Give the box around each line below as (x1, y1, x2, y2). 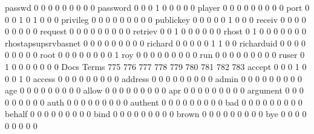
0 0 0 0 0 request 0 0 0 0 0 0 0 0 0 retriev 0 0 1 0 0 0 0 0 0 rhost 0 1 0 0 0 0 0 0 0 (5, 25, 306, 37)
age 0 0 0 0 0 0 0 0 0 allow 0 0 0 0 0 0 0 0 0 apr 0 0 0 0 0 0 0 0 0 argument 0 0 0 (5, 84, 304, 97)
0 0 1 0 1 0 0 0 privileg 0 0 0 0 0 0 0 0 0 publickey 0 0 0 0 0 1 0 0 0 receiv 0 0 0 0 (5, 13, 306, 25)
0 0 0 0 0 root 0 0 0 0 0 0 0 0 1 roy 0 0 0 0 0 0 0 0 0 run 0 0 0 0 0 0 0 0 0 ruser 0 (5, 48, 305, 61)
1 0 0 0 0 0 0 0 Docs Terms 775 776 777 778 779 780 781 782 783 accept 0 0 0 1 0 (5, 60, 307, 72)
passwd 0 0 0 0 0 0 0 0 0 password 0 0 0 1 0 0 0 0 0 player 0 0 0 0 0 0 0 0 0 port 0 (5, 1, 310, 13)
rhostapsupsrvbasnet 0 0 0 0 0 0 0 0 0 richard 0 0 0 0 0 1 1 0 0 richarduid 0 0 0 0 (5, 36, 306, 49)
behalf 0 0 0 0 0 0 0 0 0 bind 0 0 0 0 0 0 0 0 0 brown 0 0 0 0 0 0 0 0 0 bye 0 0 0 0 (5, 107, 307, 120)
